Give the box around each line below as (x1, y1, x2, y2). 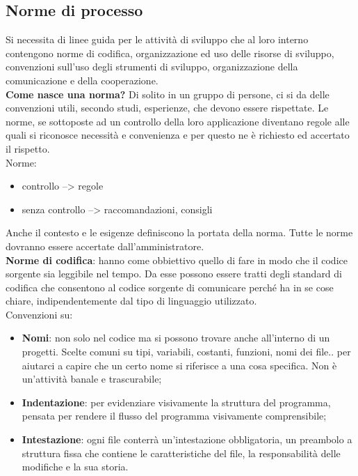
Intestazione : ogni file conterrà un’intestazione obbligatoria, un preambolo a (22, 432, 352, 447)
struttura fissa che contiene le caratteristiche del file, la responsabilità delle (22, 445, 341, 460)
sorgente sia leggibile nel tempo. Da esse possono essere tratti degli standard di (6, 266, 342, 281)
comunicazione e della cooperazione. (6, 72, 158, 87)
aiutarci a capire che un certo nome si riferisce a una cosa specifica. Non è (22, 358, 337, 372)
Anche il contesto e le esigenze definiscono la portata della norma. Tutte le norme (6, 225, 353, 240)
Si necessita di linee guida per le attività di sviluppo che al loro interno (6, 32, 309, 47)
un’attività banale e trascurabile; (22, 371, 162, 386)
